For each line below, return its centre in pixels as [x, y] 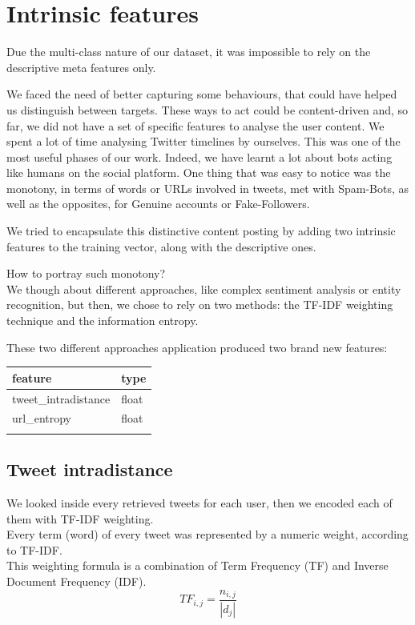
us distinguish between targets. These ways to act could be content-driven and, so [207, 109]
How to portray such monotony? [86, 273]
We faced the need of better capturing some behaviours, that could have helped [202, 94]
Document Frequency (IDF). [77, 581]
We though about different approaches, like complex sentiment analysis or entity [204, 288]
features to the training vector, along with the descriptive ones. [161, 246]
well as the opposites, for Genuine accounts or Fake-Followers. [158, 204]
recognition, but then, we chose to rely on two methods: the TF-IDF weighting [200, 304]
